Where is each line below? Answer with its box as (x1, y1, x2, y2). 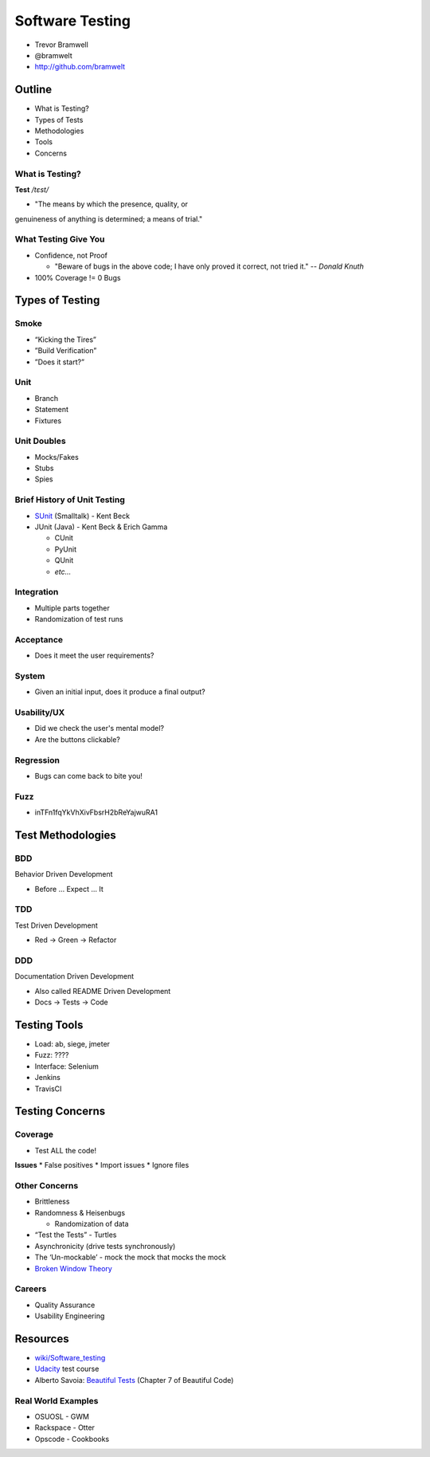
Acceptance (14, 634, 64, 645)
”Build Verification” (34, 346, 97, 355)
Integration (14, 587, 59, 598)
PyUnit (54, 544, 77, 554)
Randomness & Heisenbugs (34, 1208, 126, 1217)
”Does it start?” (34, 357, 85, 367)
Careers (14, 1283, 47, 1294)
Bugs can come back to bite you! (34, 772, 143, 780)
